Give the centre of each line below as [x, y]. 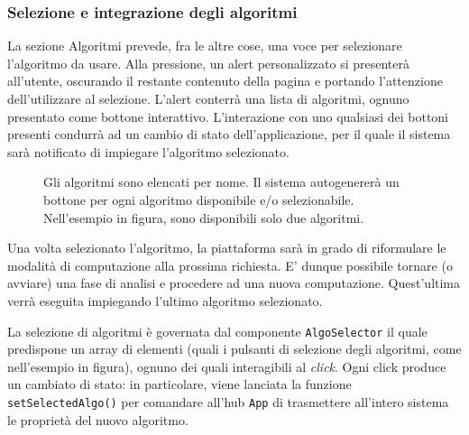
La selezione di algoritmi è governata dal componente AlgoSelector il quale [217, 331]
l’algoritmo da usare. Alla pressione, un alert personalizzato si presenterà [209, 63]
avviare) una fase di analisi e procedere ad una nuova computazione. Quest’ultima [234, 283]
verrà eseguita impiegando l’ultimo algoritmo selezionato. [165, 300]
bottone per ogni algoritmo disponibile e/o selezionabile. [199, 199]
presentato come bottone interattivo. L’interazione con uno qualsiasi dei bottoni [228, 116]
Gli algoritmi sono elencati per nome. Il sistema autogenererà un [221, 182]
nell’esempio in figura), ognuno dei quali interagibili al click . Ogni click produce [227, 366]
